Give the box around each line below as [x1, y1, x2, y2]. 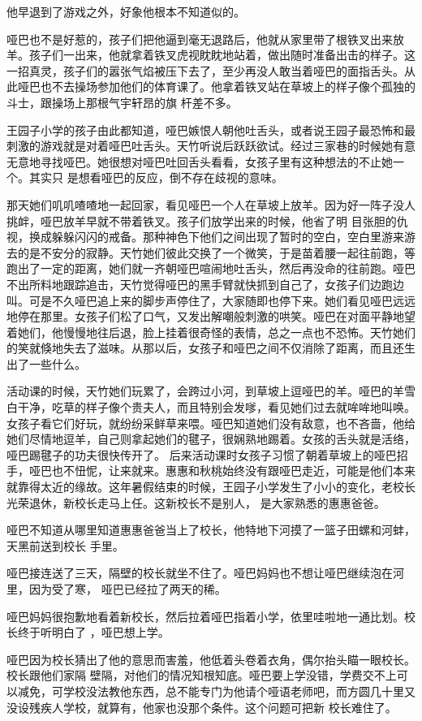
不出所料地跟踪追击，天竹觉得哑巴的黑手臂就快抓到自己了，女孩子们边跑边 [6, 275, 404, 292]
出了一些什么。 [6, 355, 86, 372]
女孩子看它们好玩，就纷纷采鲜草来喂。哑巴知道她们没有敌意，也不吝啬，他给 [6, 414, 416, 431]
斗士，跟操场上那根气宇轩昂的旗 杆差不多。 [6, 93, 238, 110]
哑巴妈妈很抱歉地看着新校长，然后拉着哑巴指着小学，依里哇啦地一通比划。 [6, 607, 404, 624]
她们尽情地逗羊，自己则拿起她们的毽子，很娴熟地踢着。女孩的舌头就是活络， [6, 430, 416, 447]
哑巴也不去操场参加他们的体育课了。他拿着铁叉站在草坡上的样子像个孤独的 [17, 78, 416, 95]
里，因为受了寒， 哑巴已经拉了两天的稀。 [6, 581, 226, 597]
